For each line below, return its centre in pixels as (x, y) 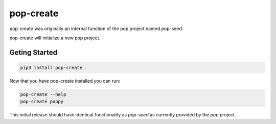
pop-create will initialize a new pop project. (55, 38)
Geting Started (33, 52)
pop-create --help (43, 94)
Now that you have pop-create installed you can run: (65, 81)
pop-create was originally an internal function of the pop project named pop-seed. (96, 29)
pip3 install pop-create (51, 67)
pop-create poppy (42, 102)
